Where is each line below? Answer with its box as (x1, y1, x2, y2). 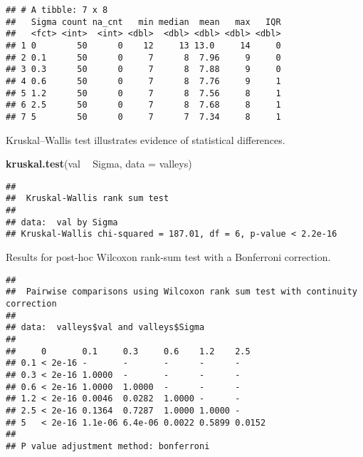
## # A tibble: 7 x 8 (6, 5, 108, 15)
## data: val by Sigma (6, 217, 118, 227)
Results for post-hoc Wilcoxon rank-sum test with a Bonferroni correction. (6, 250, 331, 265)
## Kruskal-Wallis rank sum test (6, 193, 169, 204)
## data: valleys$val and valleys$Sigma (6, 322, 205, 333)
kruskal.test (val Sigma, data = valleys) (6, 156, 192, 171)
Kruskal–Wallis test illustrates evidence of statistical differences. (6, 132, 285, 147)
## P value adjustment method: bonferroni (6, 441, 210, 451)
